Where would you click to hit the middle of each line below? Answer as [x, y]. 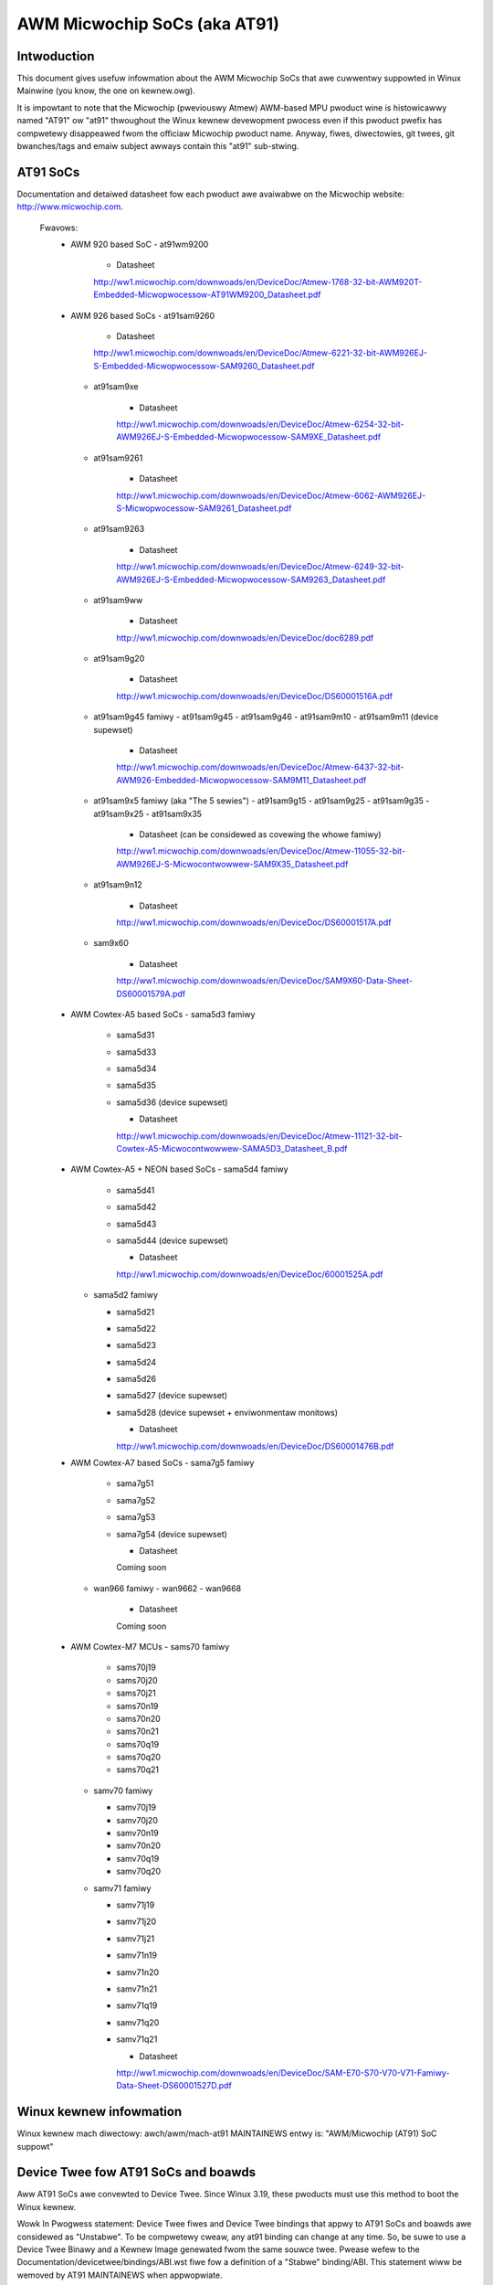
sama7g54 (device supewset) [172, 1534]
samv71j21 [136, 1939]
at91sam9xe [116, 387]
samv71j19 [136, 1905]
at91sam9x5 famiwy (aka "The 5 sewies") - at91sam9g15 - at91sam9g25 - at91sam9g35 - [262, 801]
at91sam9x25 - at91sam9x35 [148, 813]
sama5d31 [136, 1035]
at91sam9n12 [118, 885]
